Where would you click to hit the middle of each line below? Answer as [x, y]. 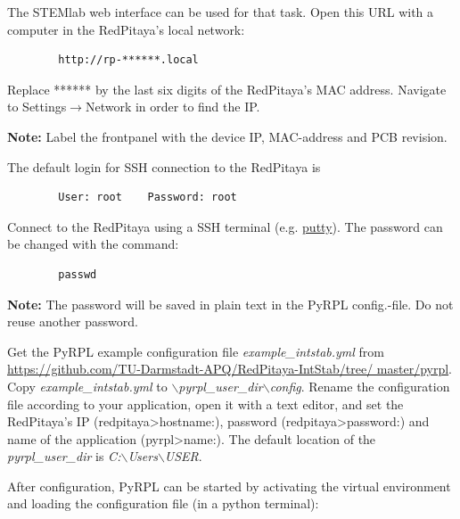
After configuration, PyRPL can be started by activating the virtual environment [229, 486]
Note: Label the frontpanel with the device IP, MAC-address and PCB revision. [227, 136]
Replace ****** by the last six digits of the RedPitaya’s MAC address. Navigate [227, 89]
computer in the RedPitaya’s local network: [126, 29]
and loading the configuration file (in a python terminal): [163, 503]
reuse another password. [73, 321]
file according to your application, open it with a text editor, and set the [205, 404]
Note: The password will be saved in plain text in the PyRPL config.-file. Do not [230, 304]
